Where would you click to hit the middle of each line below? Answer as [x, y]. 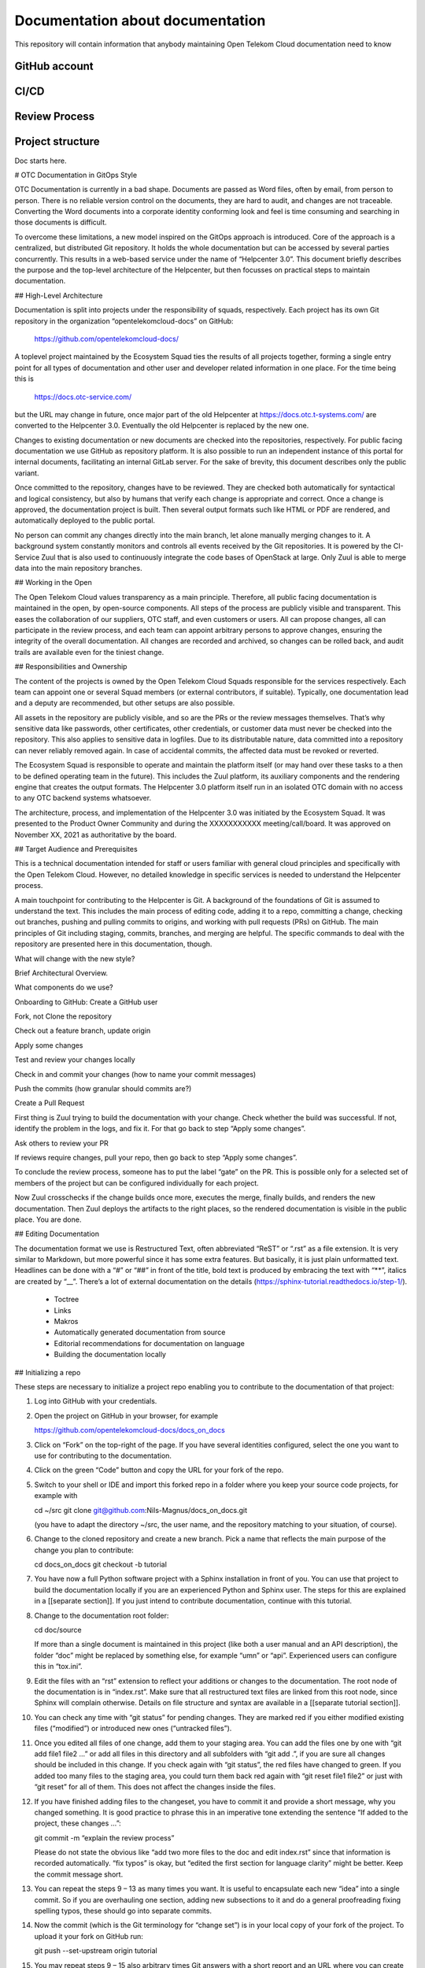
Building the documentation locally [110, 1355]
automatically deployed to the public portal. [85, 520]
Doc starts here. [41, 161]
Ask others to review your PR [62, 1143]
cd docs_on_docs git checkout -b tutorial [100, 1565]
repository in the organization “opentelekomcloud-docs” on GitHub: [124, 321]
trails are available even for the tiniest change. [89, 652]
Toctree [67, 1300]
